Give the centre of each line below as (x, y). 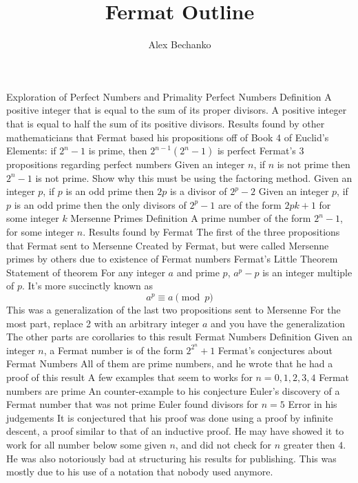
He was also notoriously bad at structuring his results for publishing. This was (171, 458)
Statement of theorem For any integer (86, 272)
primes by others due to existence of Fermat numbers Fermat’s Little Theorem (172, 259)
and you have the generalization (278, 323)
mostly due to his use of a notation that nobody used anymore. (140, 472)
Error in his (313, 404)
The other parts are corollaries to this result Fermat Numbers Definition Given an (179, 337)
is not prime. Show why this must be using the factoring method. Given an (194, 177)
